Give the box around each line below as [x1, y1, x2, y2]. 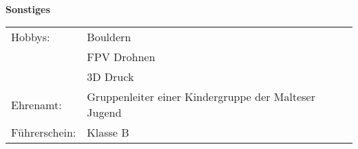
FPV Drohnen [87, 49, 156, 65]
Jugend [87, 104, 122, 121]
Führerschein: [11, 124, 76, 141]
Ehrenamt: [11, 96, 62, 113]
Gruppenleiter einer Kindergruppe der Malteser [87, 89, 315, 105]
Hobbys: [11, 29, 50, 45]
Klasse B [87, 124, 129, 141]
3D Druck [87, 69, 134, 85]
